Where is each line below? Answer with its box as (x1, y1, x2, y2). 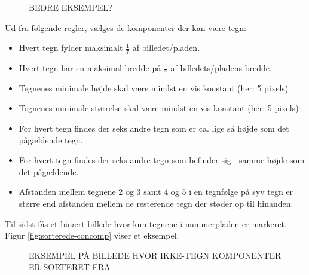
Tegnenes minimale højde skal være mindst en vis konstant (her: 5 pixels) (19, 81, 289, 94)
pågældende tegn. (19, 133, 83, 146)
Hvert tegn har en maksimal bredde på (19, 62, 161, 74)
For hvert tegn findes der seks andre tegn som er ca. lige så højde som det (19, 122, 289, 135)
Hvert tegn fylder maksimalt (19, 41, 123, 54)
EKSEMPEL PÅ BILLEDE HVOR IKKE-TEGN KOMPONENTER (29, 249, 282, 261)
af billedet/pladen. (132, 41, 200, 54)
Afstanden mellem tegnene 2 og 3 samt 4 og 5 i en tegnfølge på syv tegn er (19, 185, 293, 198)
